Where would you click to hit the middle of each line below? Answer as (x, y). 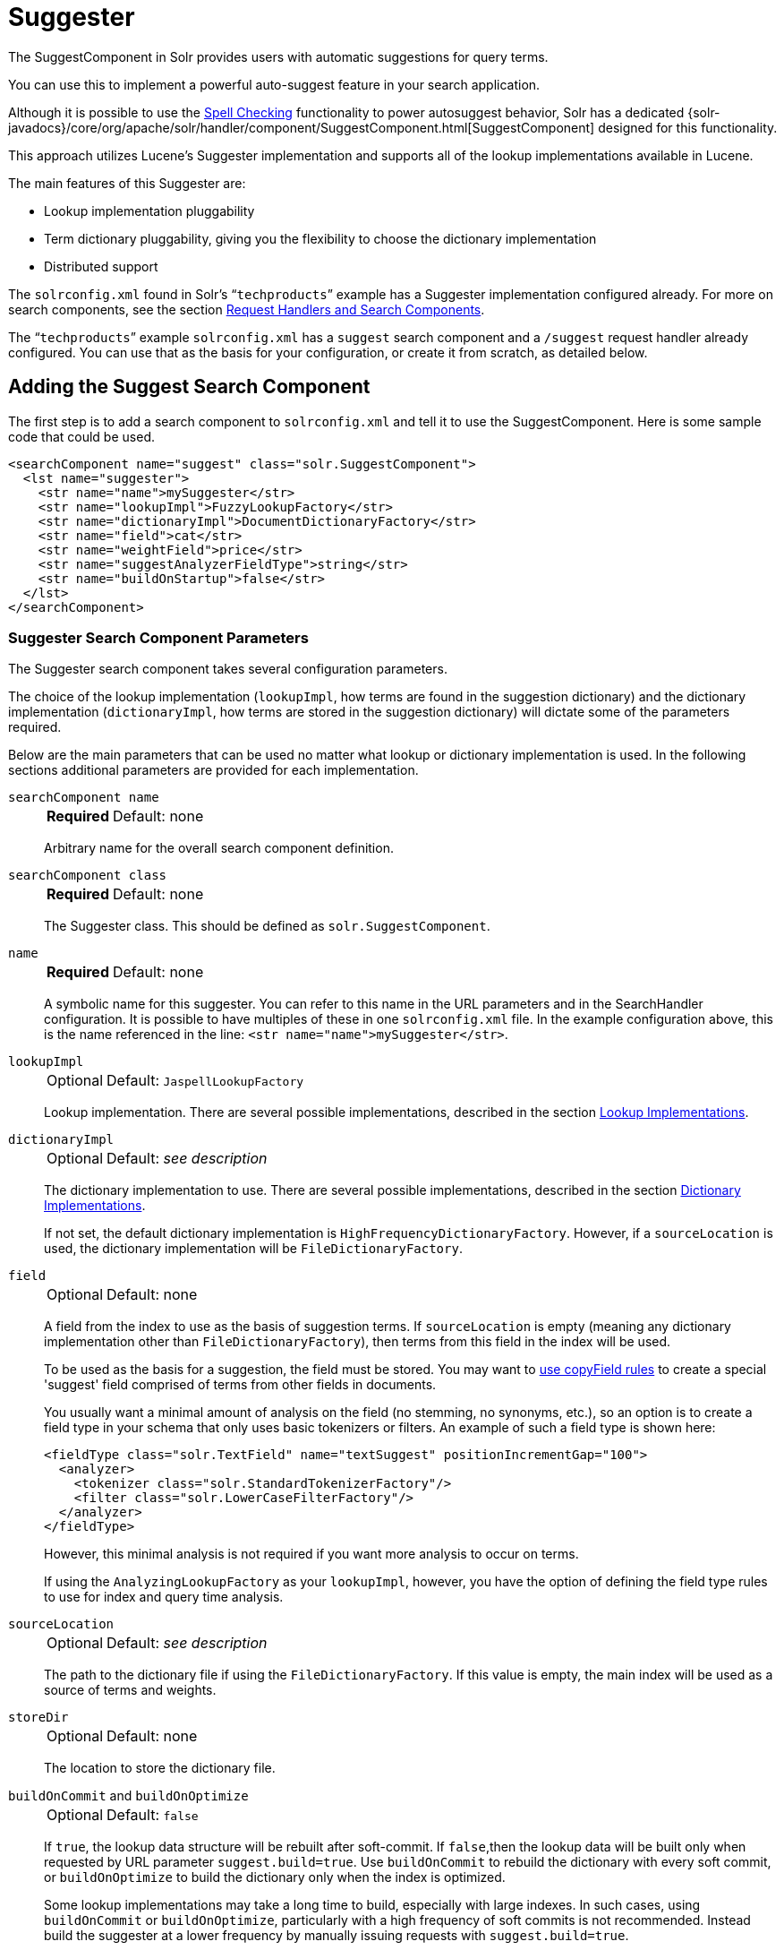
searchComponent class (88, 876)
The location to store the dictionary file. (160, 1768)
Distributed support (101, 266)
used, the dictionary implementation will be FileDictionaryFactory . (253, 1249)
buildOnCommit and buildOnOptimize (128, 1796)
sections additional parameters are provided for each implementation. (213, 770)
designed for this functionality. (688, 127)
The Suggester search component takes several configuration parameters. (228, 669)
